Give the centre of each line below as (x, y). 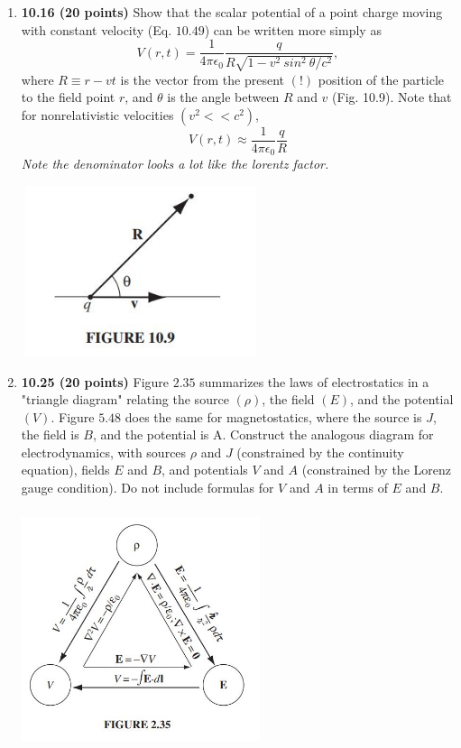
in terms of (358, 488)
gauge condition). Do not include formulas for (148, 488)
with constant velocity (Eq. (97, 29)
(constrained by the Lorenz (376, 470)
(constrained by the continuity (320, 452)
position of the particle (381, 79)
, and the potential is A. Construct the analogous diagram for (263, 434)
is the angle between (223, 97)
